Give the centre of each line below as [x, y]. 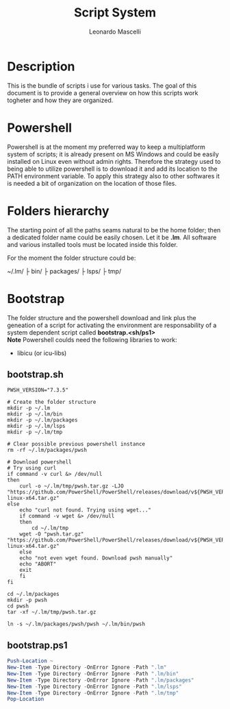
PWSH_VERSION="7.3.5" [38, 390]
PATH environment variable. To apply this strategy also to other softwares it [114, 176]
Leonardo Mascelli [115, 32]
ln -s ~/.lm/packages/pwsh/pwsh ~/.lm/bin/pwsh [76, 624]
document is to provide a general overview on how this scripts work [103, 93]
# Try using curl [32, 468]
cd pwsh [18, 606]
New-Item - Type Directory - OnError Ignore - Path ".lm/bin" [93, 673]
